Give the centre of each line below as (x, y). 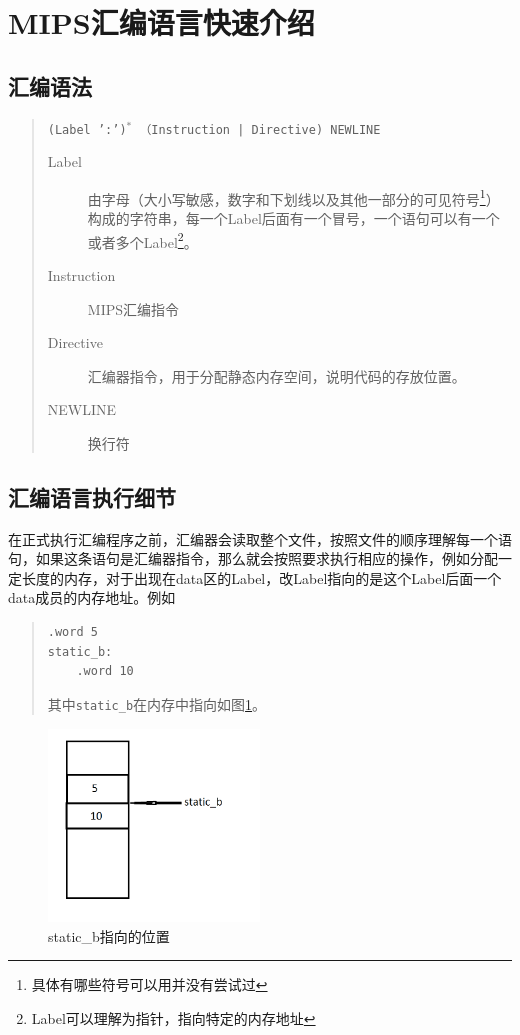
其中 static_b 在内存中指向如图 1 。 (157, 703)
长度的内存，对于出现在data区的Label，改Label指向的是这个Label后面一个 (261, 577)
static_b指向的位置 (109, 935)
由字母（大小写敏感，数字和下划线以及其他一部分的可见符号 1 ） (293, 197)
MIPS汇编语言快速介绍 (161, 22)
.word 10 (105, 671)
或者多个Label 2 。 (142, 240)
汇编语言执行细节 (92, 496)
